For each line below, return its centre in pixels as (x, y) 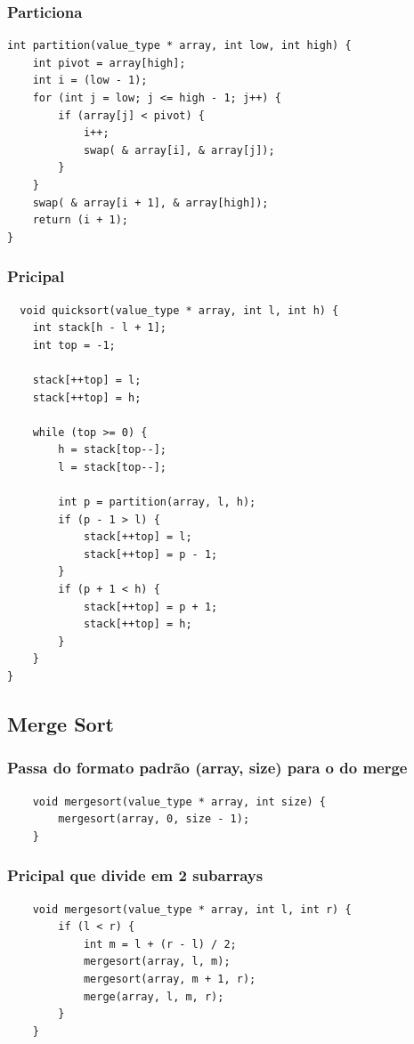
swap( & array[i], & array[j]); (179, 150)
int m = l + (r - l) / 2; (160, 944)
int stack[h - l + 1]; (99, 328)
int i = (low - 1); (90, 81)
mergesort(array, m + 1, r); (170, 979)
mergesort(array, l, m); (157, 962)
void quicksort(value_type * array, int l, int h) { (179, 310)
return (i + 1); (81, 220)
